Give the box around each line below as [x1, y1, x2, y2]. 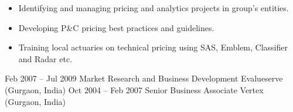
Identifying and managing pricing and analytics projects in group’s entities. [18, 2, 289, 13]
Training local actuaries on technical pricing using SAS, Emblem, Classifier [18, 41, 288, 53]
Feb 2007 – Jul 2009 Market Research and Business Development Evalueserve [5, 72, 283, 84]
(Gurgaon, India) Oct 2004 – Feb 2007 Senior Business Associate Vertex [5, 83, 264, 96]
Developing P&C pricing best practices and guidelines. [18, 21, 214, 33]
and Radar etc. [18, 52, 73, 65]
